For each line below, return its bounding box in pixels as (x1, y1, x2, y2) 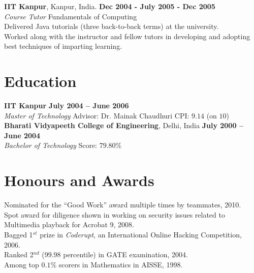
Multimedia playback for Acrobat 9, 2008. (4, 219, 134, 230)
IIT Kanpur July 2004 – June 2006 (4, 100, 129, 111)
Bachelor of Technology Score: (4, 140, 97, 150)
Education (4, 71, 77, 92)
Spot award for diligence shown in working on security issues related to (4, 209, 225, 220)
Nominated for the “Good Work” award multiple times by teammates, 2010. (4, 199, 241, 210)
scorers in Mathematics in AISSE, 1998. (58, 259, 183, 269)
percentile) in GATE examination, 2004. (63, 249, 188, 260)
